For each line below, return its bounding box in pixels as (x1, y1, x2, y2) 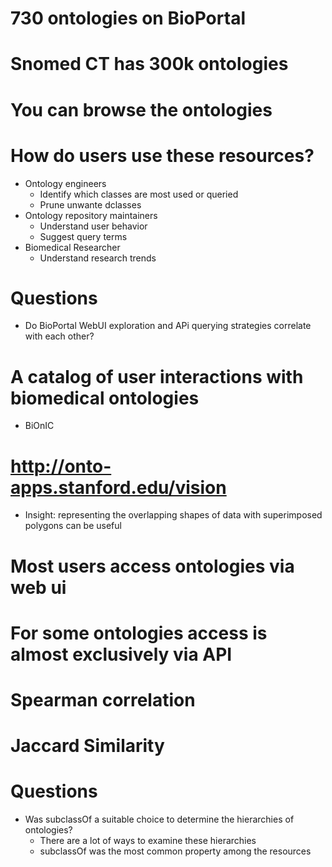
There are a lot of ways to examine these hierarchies (39, 835, 257, 846)
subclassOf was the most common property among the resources (39, 845, 312, 857)
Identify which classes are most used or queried (39, 188, 239, 200)
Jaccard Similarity (10, 735, 165, 757)
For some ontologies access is (10, 622, 268, 644)
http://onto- (10, 455, 112, 477)
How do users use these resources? (10, 144, 315, 167)
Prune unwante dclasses (39, 198, 142, 211)
